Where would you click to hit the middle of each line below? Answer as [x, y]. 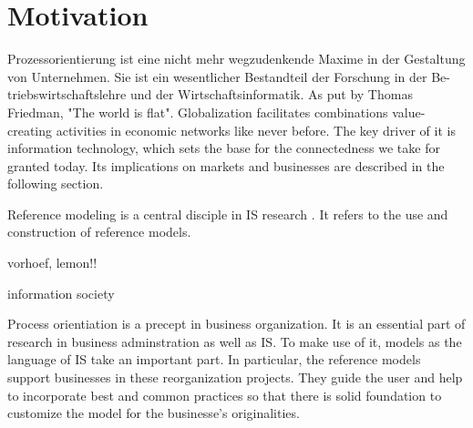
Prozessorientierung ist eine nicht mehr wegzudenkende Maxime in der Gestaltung [236, 59]
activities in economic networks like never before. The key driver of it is [256, 130]
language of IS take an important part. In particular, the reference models [214, 359]
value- [409, 112]
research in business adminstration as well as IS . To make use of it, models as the [235, 341]
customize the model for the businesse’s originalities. [154, 413]
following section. [56, 183]
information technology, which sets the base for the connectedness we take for [224, 148]
